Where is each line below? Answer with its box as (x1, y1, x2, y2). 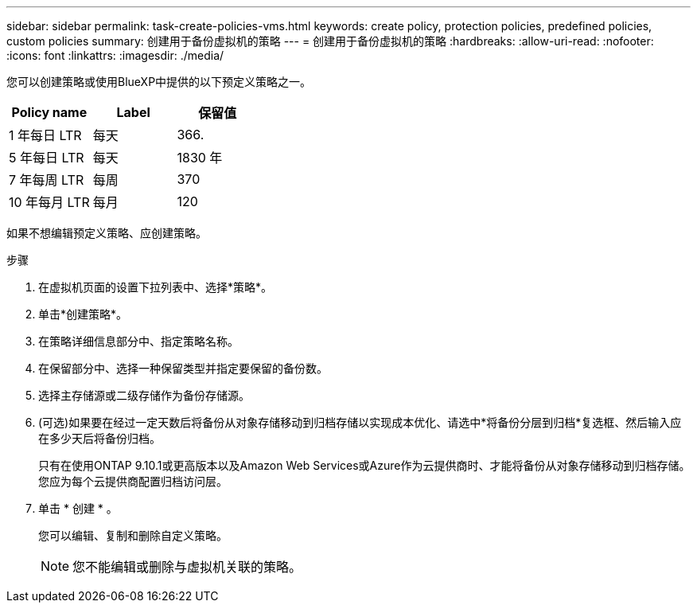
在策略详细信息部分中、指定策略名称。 (38, 334, 239, 348)
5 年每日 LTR (9, 150, 84, 166)
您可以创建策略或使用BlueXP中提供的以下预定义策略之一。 (6, 75, 312, 88)
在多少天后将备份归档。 (38, 431, 161, 445)
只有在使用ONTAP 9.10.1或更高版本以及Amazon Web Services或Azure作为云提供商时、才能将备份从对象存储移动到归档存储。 (38, 459, 691, 472)
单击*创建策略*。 (38, 307, 128, 321)
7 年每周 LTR (9, 172, 84, 188)
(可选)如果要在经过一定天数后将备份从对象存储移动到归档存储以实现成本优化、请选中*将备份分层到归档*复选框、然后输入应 (38, 416, 682, 429)
